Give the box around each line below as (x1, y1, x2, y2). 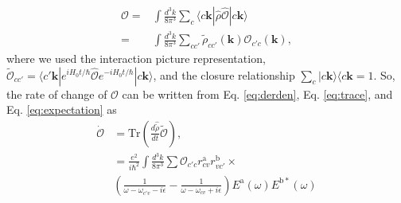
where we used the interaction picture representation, (6, 49, 266, 66)
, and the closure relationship (153, 66, 295, 83)
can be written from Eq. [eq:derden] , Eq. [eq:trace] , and (122, 85, 393, 102)
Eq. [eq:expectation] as (6, 101, 117, 118)
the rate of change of (6, 85, 107, 102)
